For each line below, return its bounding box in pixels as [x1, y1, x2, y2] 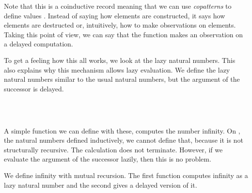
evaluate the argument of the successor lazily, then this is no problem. [4, 154, 211, 164]
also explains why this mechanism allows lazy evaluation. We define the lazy [4, 64, 230, 74]
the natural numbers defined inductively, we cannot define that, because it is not [4, 135, 243, 145]
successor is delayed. [4, 83, 64, 93]
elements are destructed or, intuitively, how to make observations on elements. [4, 20, 236, 30]
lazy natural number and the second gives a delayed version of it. [4, 179, 197, 190]
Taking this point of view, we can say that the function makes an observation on [4, 29, 243, 39]
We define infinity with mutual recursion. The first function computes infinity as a [4, 170, 248, 180]
